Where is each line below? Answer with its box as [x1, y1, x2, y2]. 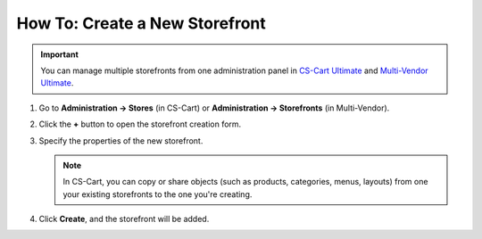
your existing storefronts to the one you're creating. [62, 188, 253, 200]
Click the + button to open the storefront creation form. [38, 119, 242, 129]
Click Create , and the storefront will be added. [38, 214, 210, 225]
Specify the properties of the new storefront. [38, 135, 204, 146]
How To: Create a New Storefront [16, 13, 267, 33]
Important [40, 49, 79, 60]
